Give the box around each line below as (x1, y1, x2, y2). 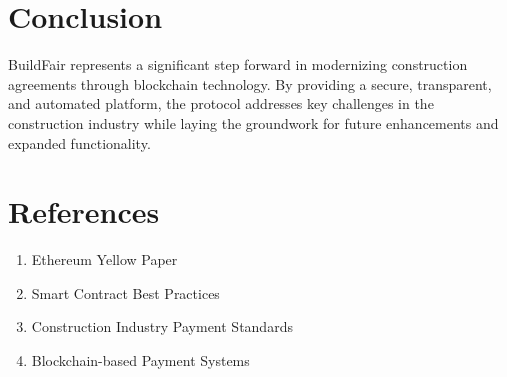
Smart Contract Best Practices (31, 282, 220, 303)
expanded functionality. (8, 132, 151, 153)
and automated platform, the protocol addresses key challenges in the (8, 93, 434, 114)
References (8, 191, 160, 232)
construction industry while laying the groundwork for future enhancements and (8, 112, 499, 133)
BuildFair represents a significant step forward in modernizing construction (8, 54, 468, 75)
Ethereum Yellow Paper (31, 249, 178, 270)
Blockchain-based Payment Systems (31, 350, 250, 370)
